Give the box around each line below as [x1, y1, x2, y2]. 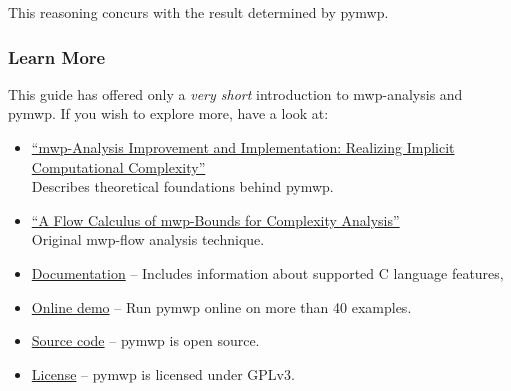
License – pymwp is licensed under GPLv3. [31, 363, 295, 384]
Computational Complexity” [31, 156, 206, 177]
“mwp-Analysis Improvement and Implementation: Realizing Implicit [31, 137, 455, 157]
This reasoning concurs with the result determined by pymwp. [8, 2, 389, 22]
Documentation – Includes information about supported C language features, [31, 262, 504, 283]
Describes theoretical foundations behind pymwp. [31, 176, 334, 197]
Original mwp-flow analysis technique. [31, 229, 265, 250]
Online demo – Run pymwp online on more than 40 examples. [31, 296, 412, 317]
